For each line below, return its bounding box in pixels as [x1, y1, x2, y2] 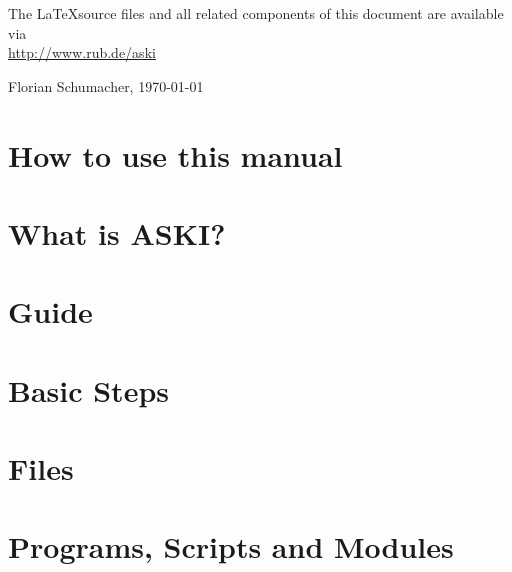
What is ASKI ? [8, 212, 226, 253]
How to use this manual [8, 134, 343, 175]
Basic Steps [8, 369, 170, 410]
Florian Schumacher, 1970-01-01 [8, 75, 204, 96]
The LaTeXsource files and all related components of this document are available [8, 3, 504, 23]
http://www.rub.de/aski [8, 42, 156, 63]
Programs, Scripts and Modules [8, 526, 454, 567]
